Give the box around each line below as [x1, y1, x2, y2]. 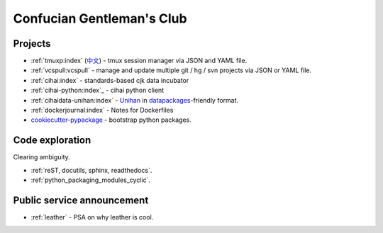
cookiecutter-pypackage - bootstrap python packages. [30, 115, 191, 124]
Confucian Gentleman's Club [13, 11, 187, 26]
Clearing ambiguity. [13, 153, 70, 161]
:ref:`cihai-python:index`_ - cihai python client [30, 86, 165, 95]
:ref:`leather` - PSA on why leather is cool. [30, 213, 154, 221]
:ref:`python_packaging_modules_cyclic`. [30, 176, 151, 184]
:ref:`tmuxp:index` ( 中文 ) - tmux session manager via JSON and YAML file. [30, 57, 248, 65]
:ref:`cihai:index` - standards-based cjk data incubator [30, 76, 189, 84]
